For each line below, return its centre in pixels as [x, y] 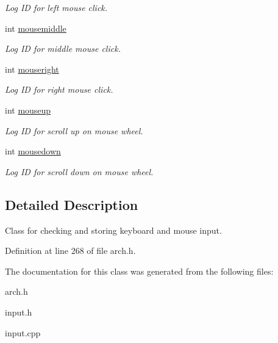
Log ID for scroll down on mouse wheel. [79, 171]
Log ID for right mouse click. [59, 89]
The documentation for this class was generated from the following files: [139, 271]
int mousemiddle [36, 28]
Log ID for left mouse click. [56, 7]
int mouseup [28, 110]
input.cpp [23, 332]
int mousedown [33, 151]
